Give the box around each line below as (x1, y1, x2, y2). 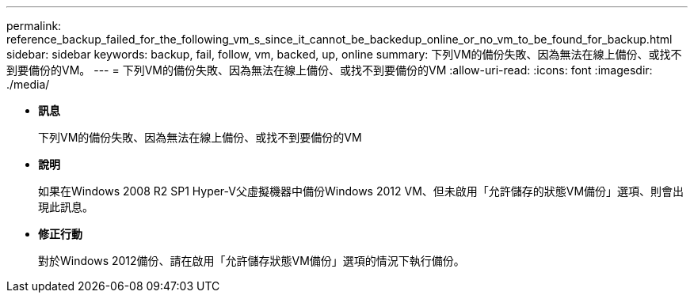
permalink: (6, 19, 62, 32)
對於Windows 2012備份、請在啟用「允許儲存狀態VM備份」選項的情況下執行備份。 (38, 254, 465, 267)
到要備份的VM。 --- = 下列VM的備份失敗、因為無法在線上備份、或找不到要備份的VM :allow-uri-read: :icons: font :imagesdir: (6, 63, 653, 77)
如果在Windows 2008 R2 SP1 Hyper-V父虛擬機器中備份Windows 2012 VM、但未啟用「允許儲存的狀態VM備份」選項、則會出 (38, 184, 684, 198)
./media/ (6, 78, 50, 91)
